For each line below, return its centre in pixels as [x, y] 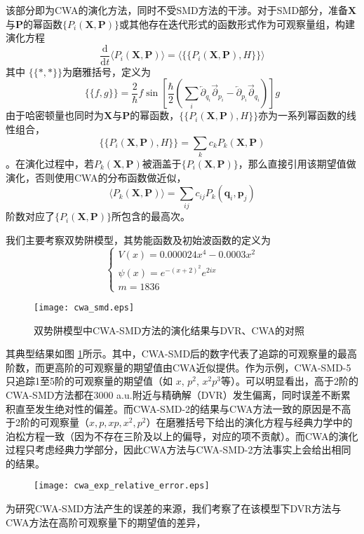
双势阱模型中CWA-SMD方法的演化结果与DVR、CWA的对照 [169, 330]
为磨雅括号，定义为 [106, 71]
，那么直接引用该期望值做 [297, 163]
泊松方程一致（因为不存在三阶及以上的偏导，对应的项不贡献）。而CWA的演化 [182, 436]
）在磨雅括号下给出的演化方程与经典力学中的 [249, 422]
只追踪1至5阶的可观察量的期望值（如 [89, 381]
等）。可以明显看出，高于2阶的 [289, 381]
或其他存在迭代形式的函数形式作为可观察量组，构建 [237, 23]
